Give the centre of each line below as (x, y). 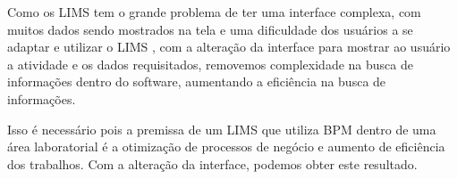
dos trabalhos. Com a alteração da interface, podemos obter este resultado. (212, 163)
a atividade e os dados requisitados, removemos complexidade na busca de (210, 64)
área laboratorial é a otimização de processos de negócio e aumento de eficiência (226, 146)
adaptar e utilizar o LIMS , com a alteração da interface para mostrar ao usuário (229, 47)
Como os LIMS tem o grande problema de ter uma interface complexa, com (214, 12)
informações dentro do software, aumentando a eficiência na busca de (197, 81)
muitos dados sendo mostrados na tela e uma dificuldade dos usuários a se (210, 29)
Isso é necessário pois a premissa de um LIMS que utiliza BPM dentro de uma (222, 129)
